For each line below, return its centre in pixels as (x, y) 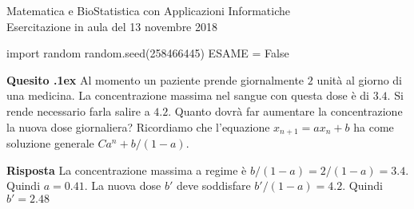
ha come (374, 126)
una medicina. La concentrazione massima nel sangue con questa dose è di (188, 95)
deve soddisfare (213, 185)
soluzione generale (50, 143)
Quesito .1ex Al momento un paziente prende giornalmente (155, 79)
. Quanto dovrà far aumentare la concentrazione (285, 110)
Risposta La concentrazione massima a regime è (127, 170)
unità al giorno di (360, 79)
